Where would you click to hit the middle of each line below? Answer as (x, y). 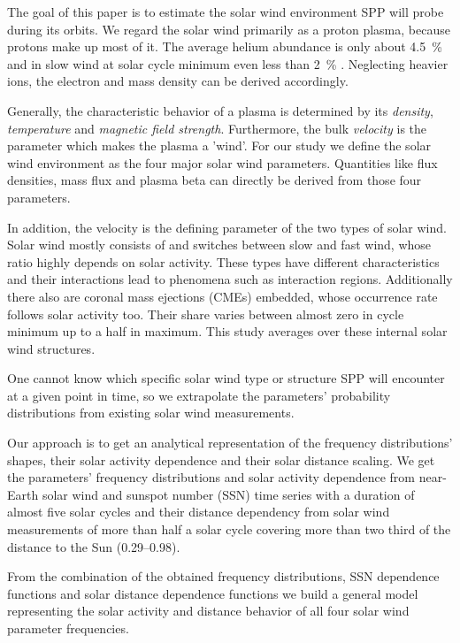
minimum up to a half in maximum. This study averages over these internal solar (227, 331)
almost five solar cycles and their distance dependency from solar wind (199, 512)
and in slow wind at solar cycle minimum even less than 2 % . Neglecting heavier (228, 63)
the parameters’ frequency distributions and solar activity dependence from (211, 477)
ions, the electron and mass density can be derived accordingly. (178, 81)
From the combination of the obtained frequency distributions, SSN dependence (223, 576)
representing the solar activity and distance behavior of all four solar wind (208, 611)
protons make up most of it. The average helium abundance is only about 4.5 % (225, 46)
